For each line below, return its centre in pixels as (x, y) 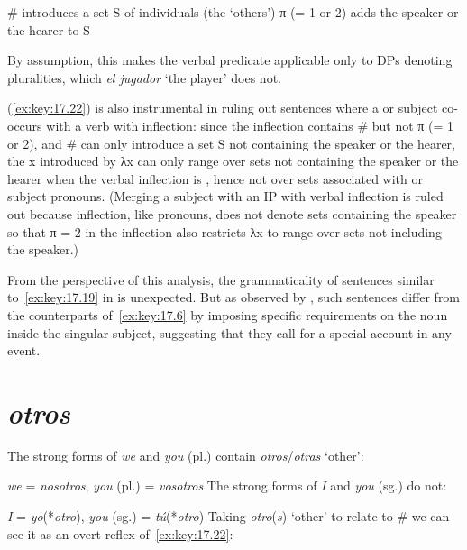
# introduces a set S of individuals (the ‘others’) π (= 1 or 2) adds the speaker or (233, 12)
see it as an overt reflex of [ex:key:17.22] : (120, 533)
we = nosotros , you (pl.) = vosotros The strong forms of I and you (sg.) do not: (227, 486)
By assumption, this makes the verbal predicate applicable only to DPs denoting (230, 60)
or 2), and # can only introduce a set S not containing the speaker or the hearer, (231, 143)
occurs (25, 125)
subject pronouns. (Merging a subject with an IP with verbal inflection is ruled (225, 196)
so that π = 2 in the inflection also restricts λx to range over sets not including (224, 231)
